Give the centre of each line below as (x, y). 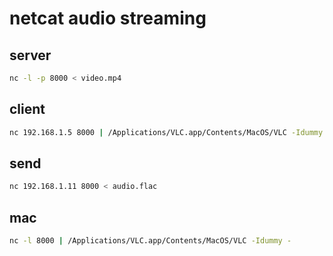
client (27, 109)
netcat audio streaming (108, 18)
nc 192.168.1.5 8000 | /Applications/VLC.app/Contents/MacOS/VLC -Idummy (166, 132)
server (30, 55)
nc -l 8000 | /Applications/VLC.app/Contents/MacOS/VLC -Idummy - (150, 241)
